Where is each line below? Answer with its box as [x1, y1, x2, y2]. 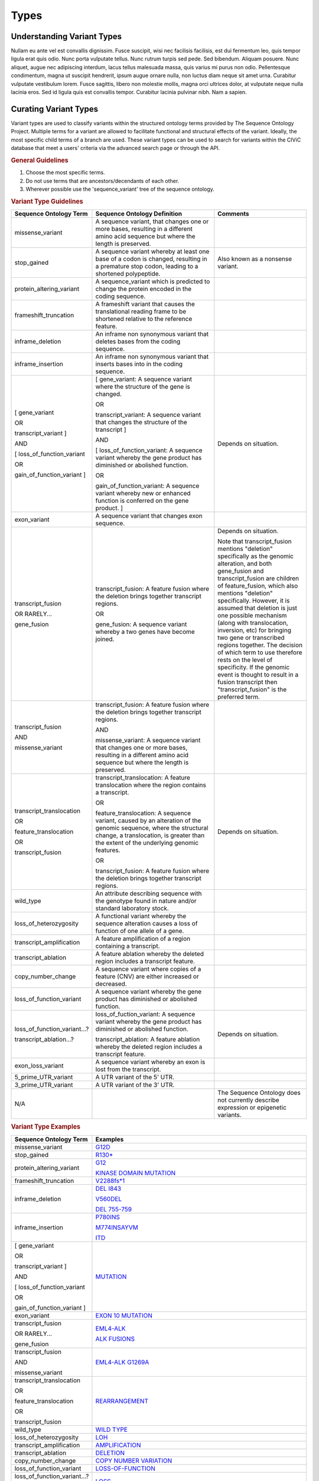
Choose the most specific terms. [25, 169, 106, 176]
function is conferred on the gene [95, 496, 189, 505]
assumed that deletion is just [217, 604, 298, 612]
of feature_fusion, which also [217, 581, 298, 589]
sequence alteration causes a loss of [95, 919, 198, 927]
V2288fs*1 [95, 1177, 125, 1185]
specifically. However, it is [217, 596, 290, 604]
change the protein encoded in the [95, 284, 192, 293]
